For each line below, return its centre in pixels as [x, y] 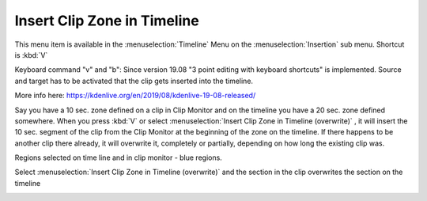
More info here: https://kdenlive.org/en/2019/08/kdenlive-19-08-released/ [135, 96]
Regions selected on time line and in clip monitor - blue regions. [119, 157]
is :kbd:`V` [31, 55]
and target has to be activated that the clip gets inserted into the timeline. [134, 81]
